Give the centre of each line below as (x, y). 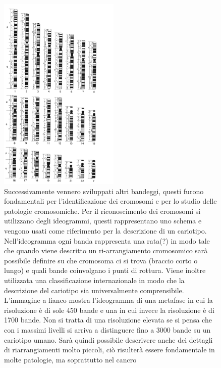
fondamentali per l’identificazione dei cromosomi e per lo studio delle (111, 201)
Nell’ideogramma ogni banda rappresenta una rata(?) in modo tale (107, 240)
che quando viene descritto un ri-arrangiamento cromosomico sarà (106, 250)
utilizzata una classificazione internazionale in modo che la (94, 280)
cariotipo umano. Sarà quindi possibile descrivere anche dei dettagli (108, 339)
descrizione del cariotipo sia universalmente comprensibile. (94, 290)
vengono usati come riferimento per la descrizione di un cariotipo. (105, 230)
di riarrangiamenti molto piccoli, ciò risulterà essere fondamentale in (109, 350)
